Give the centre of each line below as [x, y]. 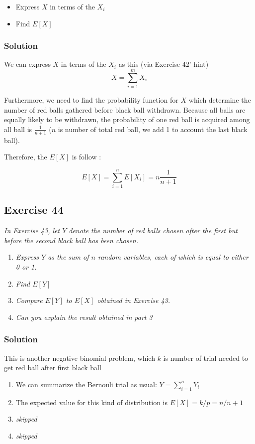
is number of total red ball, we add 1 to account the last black [153, 129]
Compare [29, 300]
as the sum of [68, 257]
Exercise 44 [34, 210]
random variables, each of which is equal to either [173, 257]
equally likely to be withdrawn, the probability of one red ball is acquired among [127, 119]
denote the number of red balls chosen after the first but [153, 230]
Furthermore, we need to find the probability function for [91, 100]
